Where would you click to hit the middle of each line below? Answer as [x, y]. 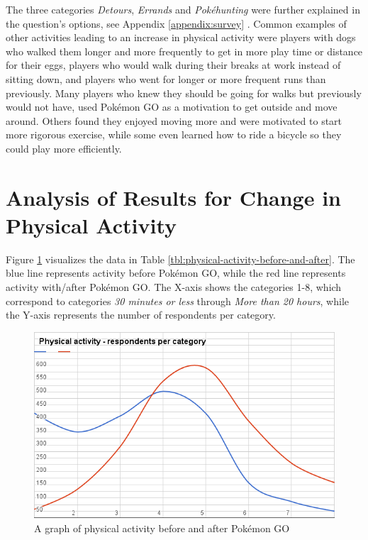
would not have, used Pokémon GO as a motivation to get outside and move [172, 107]
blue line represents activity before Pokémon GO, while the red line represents [176, 273]
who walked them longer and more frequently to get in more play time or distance [184, 51]
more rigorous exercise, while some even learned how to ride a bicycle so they [174, 134]
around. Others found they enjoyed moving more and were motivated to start [174, 120]
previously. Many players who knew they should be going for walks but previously [184, 93]
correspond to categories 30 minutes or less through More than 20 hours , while [177, 301]
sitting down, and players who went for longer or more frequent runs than [166, 78]
